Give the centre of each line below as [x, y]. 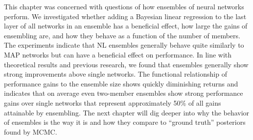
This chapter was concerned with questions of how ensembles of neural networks [124, 6]
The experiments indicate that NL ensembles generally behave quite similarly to [124, 45]
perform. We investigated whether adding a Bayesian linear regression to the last [125, 16]
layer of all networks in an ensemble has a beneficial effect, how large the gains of [126, 26]
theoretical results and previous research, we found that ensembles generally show [126, 64]
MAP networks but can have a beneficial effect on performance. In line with [118, 54]
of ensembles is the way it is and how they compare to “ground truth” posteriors [125, 122]
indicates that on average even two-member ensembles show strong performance [124, 93]
